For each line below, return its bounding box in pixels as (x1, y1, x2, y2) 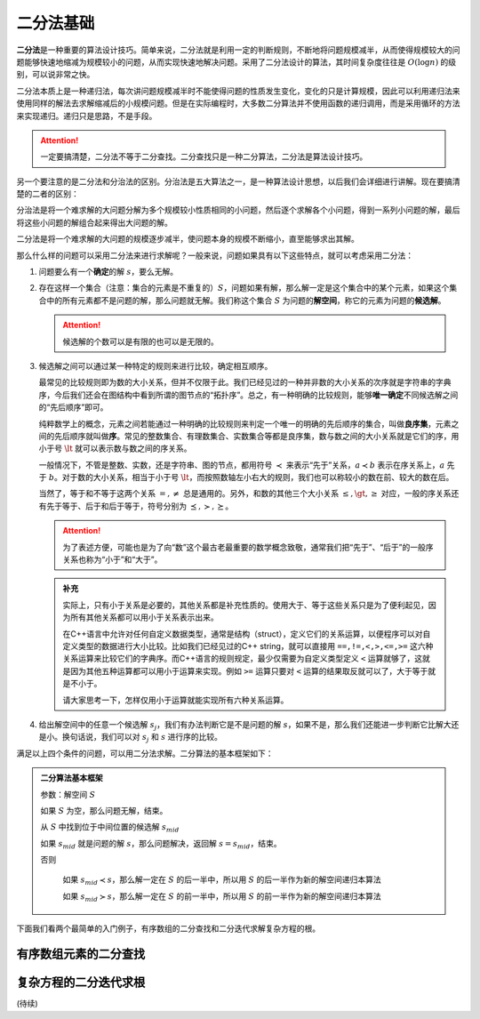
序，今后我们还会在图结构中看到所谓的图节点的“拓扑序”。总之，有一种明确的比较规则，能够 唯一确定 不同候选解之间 (38, 389, 459, 400)
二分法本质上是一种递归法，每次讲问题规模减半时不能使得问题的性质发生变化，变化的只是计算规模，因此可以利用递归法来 (16, 85, 460, 96)
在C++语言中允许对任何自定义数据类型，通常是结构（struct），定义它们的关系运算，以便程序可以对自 (62, 628, 431, 639)
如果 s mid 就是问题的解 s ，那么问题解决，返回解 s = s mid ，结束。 (40, 838, 282, 851)
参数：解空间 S (40, 789, 96, 799)
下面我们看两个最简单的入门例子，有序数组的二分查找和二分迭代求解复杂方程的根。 (16, 923, 320, 934)
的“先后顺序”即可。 (38, 402, 108, 413)
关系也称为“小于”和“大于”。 (62, 554, 163, 565)
